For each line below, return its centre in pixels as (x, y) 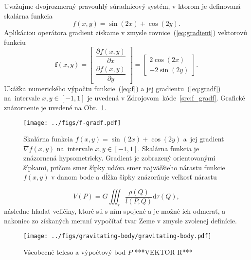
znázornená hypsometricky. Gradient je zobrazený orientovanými (119, 158)
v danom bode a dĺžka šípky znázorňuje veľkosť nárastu (134, 177)
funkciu (15, 42)
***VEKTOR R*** (163, 252)
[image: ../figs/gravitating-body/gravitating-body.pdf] (117, 236)
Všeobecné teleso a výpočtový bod (75, 252)
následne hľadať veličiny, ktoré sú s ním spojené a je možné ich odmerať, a (115, 211)
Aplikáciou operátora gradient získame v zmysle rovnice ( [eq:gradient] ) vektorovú (126, 32)
